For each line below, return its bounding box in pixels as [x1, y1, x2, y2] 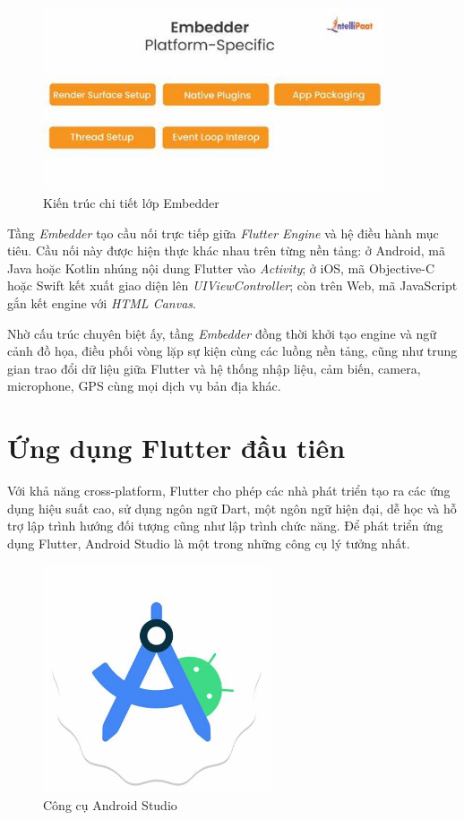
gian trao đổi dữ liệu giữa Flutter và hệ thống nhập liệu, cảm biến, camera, [7, 358, 421, 377]
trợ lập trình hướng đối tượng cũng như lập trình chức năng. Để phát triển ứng [7, 516, 443, 535]
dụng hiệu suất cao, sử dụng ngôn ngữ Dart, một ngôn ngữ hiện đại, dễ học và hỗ [7, 498, 457, 517]
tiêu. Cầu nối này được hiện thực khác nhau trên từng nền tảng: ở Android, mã [7, 241, 445, 260]
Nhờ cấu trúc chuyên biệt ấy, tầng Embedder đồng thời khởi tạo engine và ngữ [7, 324, 437, 342]
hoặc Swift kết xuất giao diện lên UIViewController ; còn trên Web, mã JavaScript [7, 276, 458, 295]
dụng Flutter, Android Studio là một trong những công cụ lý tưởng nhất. [7, 533, 410, 552]
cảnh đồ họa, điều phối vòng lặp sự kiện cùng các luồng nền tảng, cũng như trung [7, 341, 458, 360]
